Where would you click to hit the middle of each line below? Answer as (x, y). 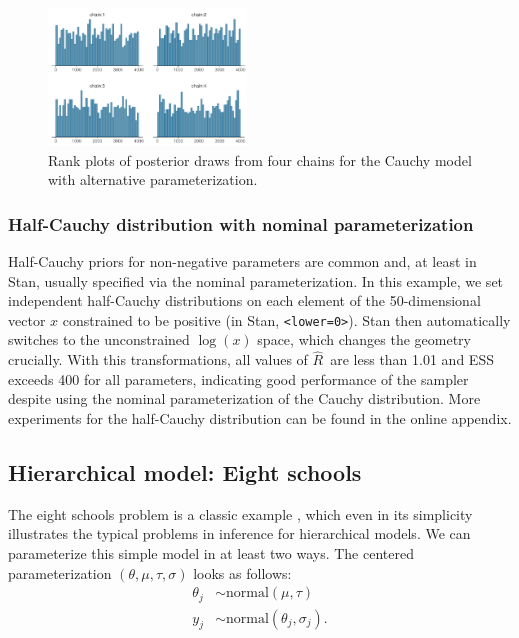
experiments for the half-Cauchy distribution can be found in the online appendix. (260, 417)
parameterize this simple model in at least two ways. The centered (211, 552)
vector (27, 319)
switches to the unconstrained (99, 339)
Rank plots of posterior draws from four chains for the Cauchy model (260, 159)
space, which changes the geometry (364, 339)
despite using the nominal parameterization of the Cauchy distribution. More (244, 398)
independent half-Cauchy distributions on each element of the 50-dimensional (244, 300)
